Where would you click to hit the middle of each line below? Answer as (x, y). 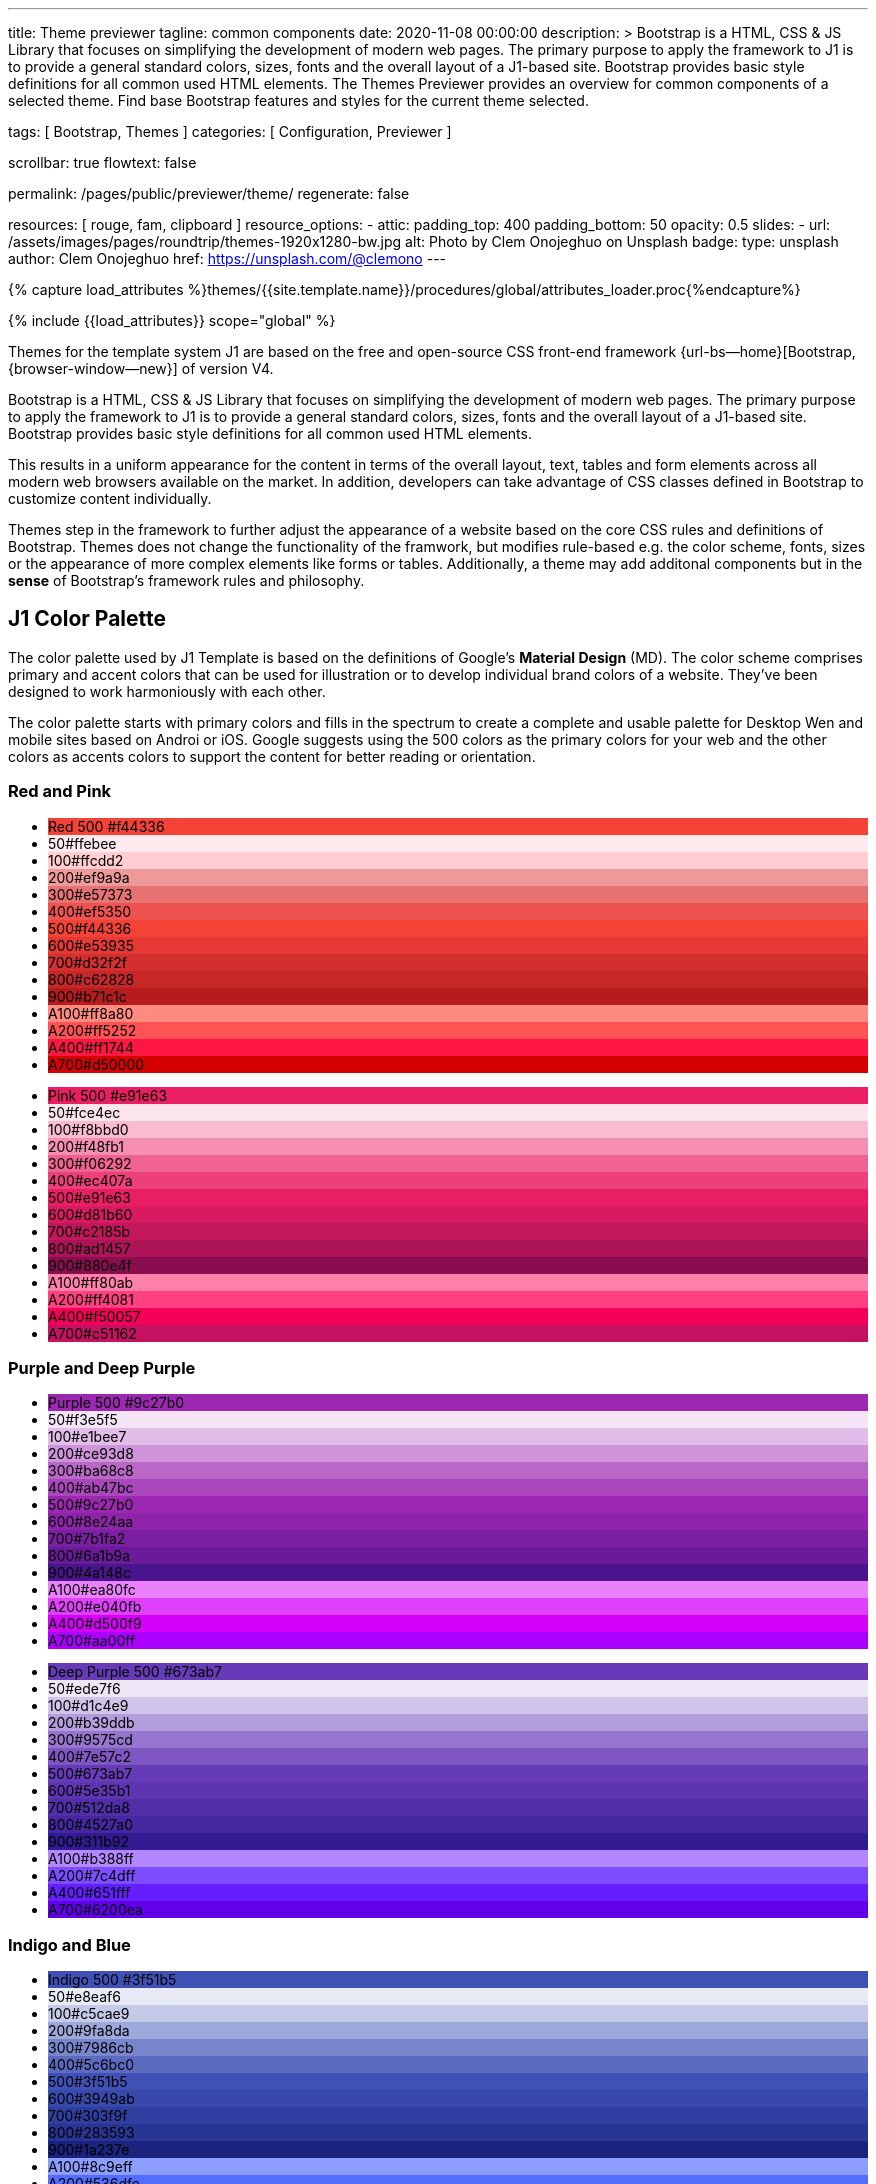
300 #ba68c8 (91, 1471)
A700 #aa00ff (92, 1641)
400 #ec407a (90, 1180)
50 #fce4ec (84, 1112)
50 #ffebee (82, 843)
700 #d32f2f (87, 962)
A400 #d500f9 (95, 1624)
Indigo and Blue (69, 1944)
